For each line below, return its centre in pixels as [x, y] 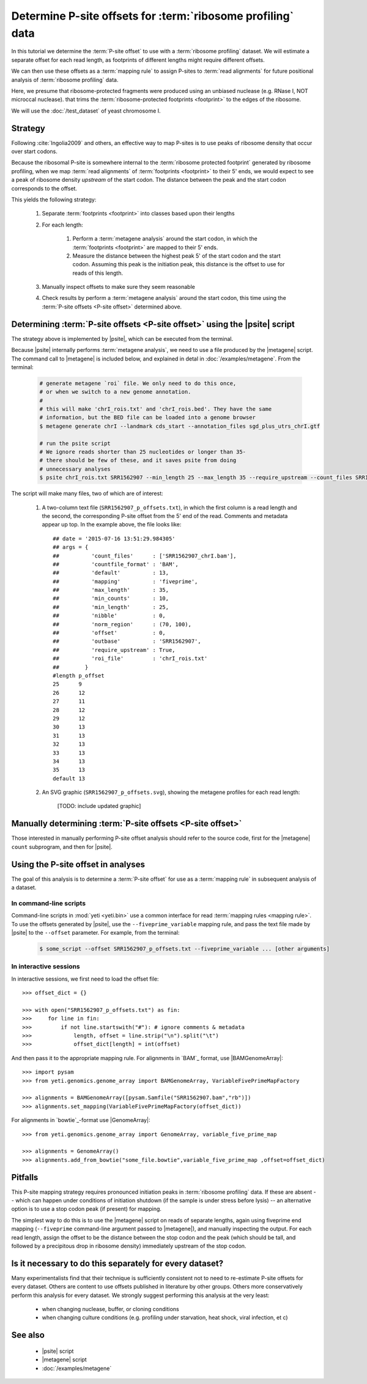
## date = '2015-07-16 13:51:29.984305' [114, 538]
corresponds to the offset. [44, 188]
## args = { [71, 547]
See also [28, 1335]
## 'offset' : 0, [109, 633]
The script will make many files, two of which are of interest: [87, 493]
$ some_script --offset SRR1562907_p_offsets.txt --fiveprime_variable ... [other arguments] [185, 948]
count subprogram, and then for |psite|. [62, 847]
